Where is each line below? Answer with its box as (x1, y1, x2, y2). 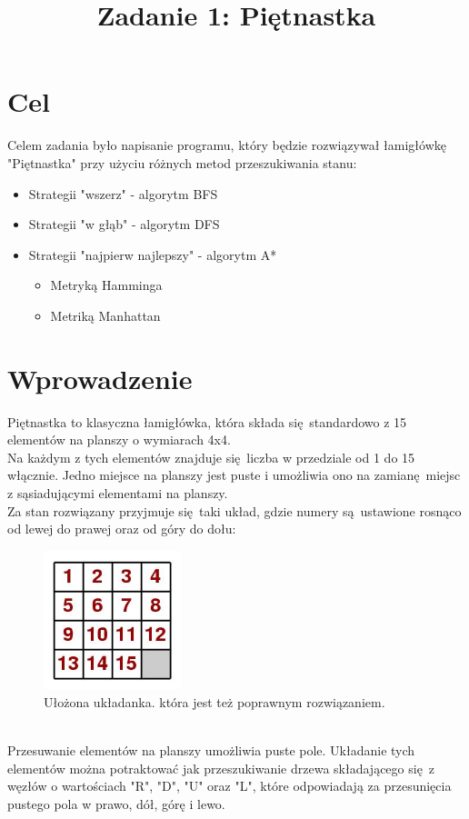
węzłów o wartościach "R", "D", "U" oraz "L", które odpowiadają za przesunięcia (7, 776, 452, 795)
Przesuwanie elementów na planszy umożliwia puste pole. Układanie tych (7, 740, 415, 759)
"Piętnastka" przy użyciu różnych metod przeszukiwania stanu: (7, 153, 357, 172)
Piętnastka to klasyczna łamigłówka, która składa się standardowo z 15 (7, 412, 407, 431)
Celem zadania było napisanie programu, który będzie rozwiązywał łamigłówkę (7, 135, 446, 155)
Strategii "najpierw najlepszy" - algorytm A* (28, 245, 277, 264)
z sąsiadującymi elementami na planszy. (7, 483, 228, 502)
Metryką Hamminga (50, 275, 163, 295)
